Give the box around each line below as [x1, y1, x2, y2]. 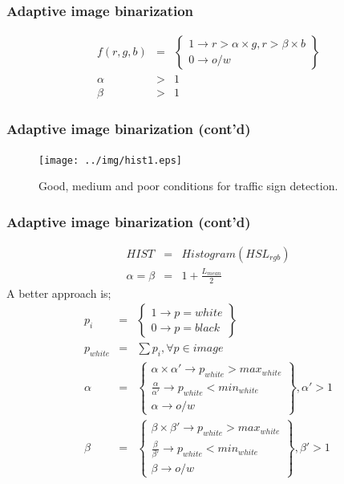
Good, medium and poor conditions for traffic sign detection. [38, 177, 338, 194]
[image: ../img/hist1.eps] [38, 154, 182, 166]
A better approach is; [6, 284, 111, 301]
